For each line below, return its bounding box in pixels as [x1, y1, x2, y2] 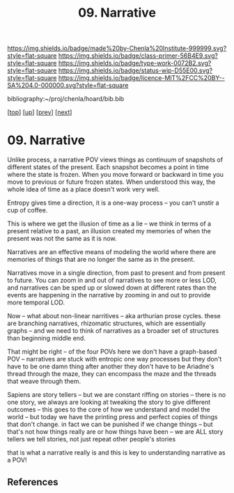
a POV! [7, 456, 27, 464]
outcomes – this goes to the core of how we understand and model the [7, 405, 210, 414]
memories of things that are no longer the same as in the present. [7, 256, 195, 264]
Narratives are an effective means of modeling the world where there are [7, 248, 217, 256]
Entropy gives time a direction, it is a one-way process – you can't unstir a [7, 198, 219, 207]
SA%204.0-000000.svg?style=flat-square [7, 81, 129, 90]
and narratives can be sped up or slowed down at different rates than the [7, 283, 217, 292]
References [7, 476, 58, 488]
